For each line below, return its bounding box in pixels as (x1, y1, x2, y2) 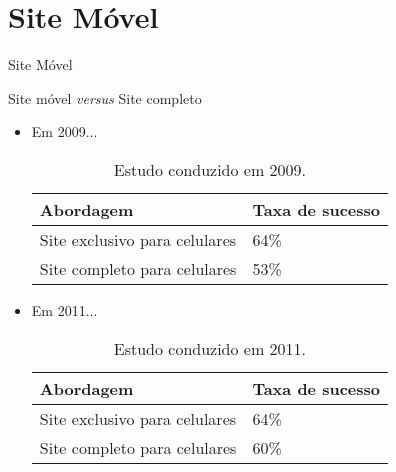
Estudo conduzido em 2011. (113, 336, 307, 360)
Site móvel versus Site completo (8, 87, 202, 108)
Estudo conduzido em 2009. (113, 157, 307, 181)
